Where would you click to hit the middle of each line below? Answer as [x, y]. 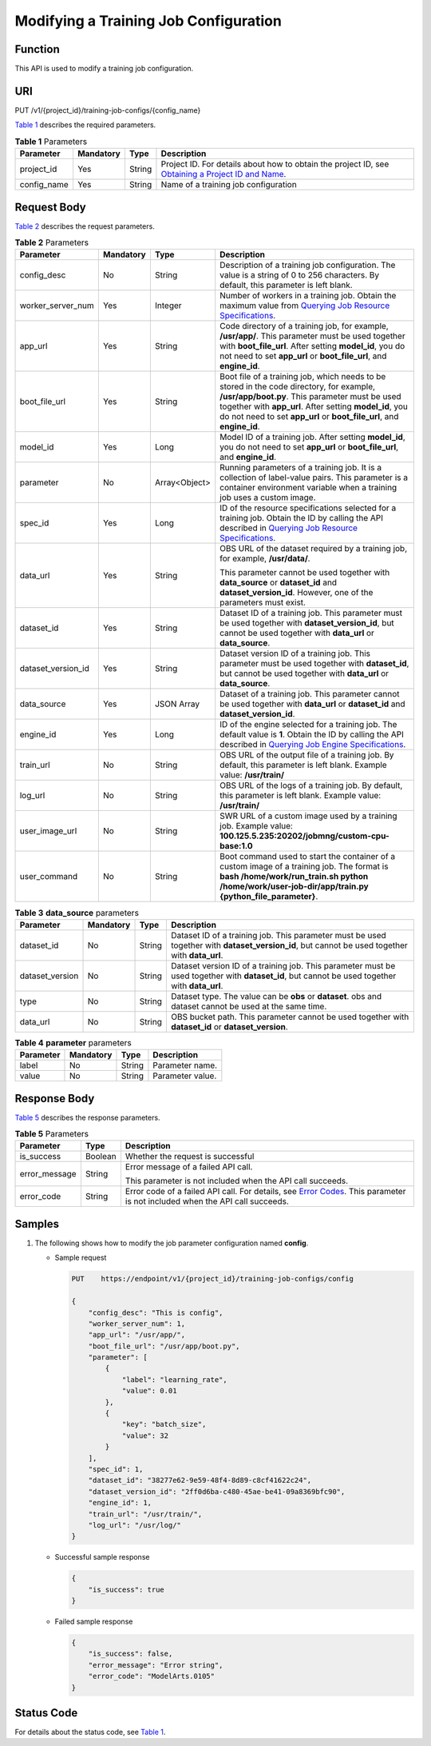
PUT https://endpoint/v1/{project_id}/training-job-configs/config [213, 1279]
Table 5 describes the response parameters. [87, 1117]
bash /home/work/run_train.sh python [294, 877]
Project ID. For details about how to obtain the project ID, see [275, 164]
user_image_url [48, 831]
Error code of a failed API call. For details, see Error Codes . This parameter [265, 1192]
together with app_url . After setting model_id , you [314, 406]
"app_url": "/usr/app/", [137, 1335]
